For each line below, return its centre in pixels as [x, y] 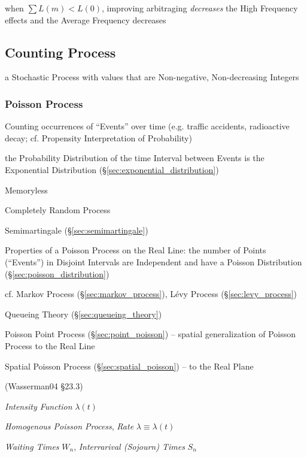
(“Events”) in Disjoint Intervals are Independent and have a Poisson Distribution [153, 261]
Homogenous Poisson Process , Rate [69, 426]
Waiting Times [32, 446]
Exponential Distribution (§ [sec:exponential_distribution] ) [112, 169]
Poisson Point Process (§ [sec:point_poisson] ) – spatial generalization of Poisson [150, 334]
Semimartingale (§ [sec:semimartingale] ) [77, 230]
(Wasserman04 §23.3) [44, 386]
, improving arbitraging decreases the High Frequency [200, 8]
